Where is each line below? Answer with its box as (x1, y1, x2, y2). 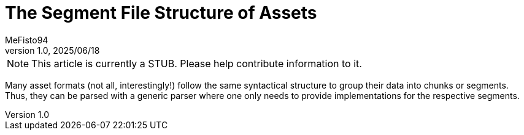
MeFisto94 (5, 34, 48, 45)
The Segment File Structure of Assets (5, 2, 317, 23)
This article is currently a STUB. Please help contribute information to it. (31, 57, 362, 70)
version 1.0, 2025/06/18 (5, 45, 100, 56)
